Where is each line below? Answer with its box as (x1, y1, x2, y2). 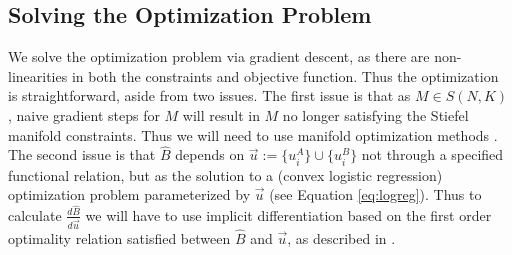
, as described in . (287, 227, 396, 248)
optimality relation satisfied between (8, 227, 231, 248)
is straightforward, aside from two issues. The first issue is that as (8, 85, 411, 106)
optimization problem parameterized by (8, 184, 251, 205)
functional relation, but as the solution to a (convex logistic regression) (8, 164, 443, 185)
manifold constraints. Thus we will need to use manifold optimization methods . (8, 124, 498, 145)
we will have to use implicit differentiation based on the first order (85, 204, 492, 225)
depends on (175, 144, 245, 165)
